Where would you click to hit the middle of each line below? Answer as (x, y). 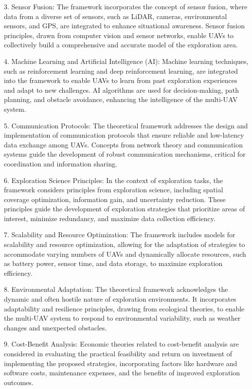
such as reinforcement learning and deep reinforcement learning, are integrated (121, 71)
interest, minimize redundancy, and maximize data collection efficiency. (110, 218)
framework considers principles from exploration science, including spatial (114, 190)
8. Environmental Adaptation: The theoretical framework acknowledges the (116, 289)
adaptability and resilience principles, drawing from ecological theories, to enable (124, 308)
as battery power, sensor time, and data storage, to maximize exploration (113, 263)
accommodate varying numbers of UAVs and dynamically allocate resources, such (125, 254)
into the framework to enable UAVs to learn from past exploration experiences (121, 80)
